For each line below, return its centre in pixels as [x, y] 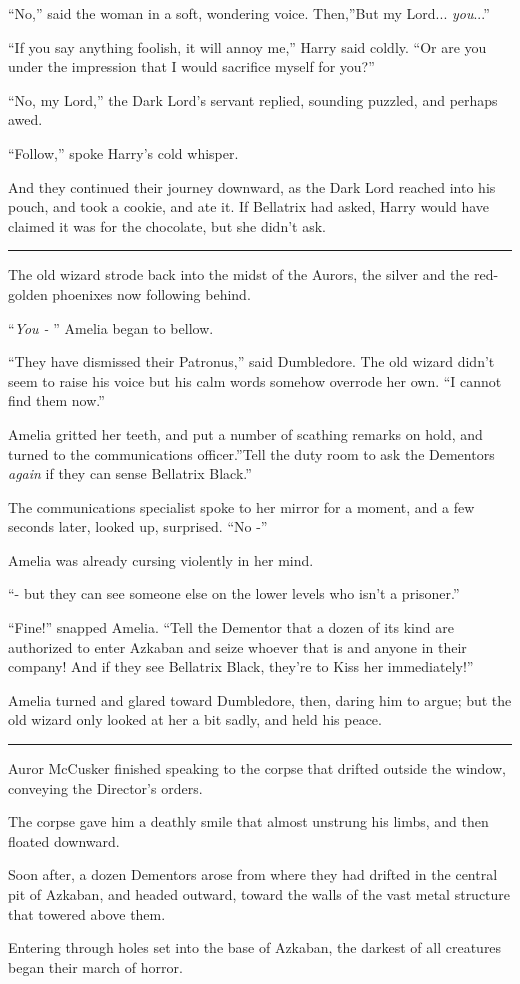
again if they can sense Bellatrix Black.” [130, 473]
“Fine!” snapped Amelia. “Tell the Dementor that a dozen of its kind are [231, 627]
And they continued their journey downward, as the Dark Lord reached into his [252, 186]
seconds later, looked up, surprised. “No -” [138, 526]
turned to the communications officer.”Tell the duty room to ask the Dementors [251, 453]
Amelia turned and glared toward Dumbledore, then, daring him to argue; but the [260, 699]
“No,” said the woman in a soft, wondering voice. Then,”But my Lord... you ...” [249, 13]
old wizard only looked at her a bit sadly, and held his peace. [195, 719]
